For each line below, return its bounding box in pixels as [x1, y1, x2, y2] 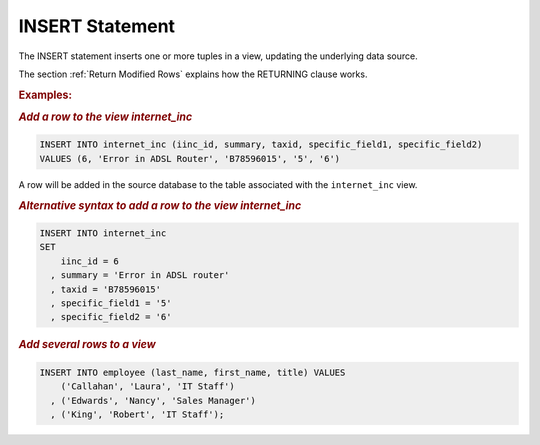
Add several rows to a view [18, 338, 156, 352]
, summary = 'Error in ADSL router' [50, 270, 230, 281]
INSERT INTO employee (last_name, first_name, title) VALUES [39, 366, 346, 378]
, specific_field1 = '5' [50, 298, 172, 309]
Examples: [18, 88, 73, 102]
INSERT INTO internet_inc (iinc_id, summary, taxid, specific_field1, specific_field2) [39, 139, 483, 150]
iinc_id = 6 [60, 255, 120, 267]
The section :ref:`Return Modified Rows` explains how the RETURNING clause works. [18, 68, 368, 80]
